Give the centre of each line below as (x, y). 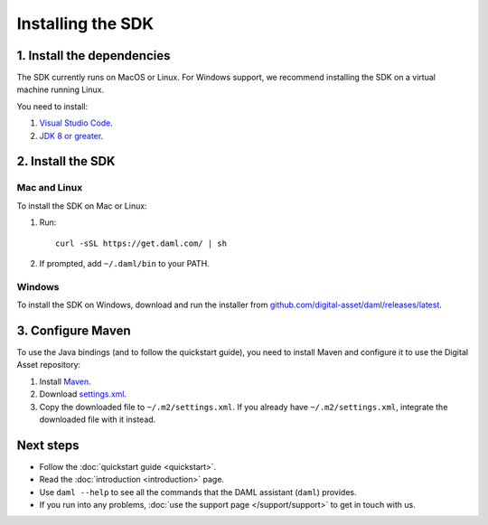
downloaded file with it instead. (98, 419)
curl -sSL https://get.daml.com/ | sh (141, 243)
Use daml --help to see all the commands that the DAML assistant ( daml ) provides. (198, 492)
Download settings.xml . (83, 394)
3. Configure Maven (74, 330)
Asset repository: (49, 365)
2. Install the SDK (66, 161)
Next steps (48, 445)
